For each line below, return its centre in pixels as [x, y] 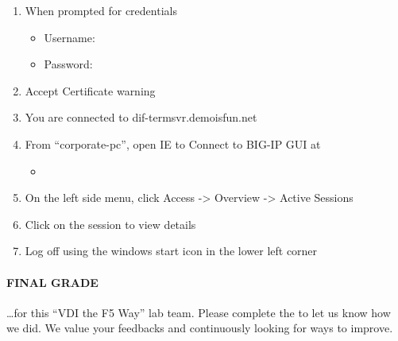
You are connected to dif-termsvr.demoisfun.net [141, 117]
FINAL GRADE [52, 282]
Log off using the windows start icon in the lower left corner [171, 251]
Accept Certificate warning [90, 90]
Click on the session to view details [110, 224]
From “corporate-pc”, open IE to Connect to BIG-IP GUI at [173, 143]
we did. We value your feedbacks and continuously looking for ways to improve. [200, 328]
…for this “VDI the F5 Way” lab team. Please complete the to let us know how [199, 312]
